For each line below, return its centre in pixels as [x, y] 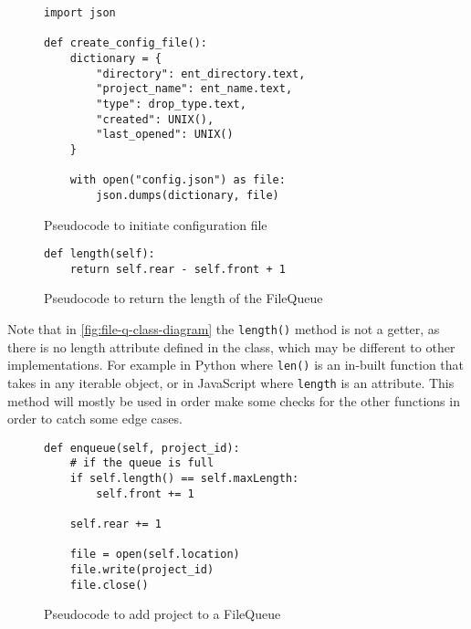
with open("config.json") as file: [178, 180]
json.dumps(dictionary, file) [188, 195]
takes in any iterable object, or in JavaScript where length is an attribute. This [231, 382]
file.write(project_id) [142, 570]
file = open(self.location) [155, 555]
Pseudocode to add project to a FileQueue [162, 614]
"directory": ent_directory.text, [201, 73]
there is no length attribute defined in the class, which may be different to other [231, 346]
